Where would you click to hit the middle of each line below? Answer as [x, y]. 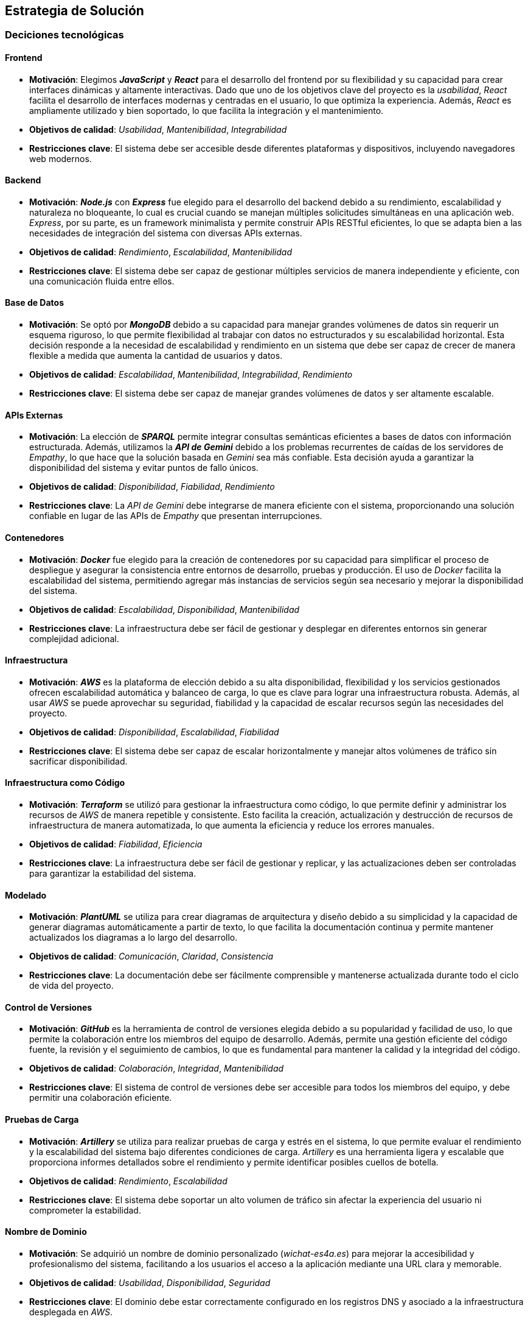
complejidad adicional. [74, 638]
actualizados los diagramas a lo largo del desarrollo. [134, 938]
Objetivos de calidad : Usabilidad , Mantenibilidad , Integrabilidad [158, 129]
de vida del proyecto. [71, 986]
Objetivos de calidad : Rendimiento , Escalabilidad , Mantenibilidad [161, 252]
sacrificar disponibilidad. [78, 761]
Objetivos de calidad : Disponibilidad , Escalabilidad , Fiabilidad [154, 732]
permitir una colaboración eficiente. [101, 1098]
